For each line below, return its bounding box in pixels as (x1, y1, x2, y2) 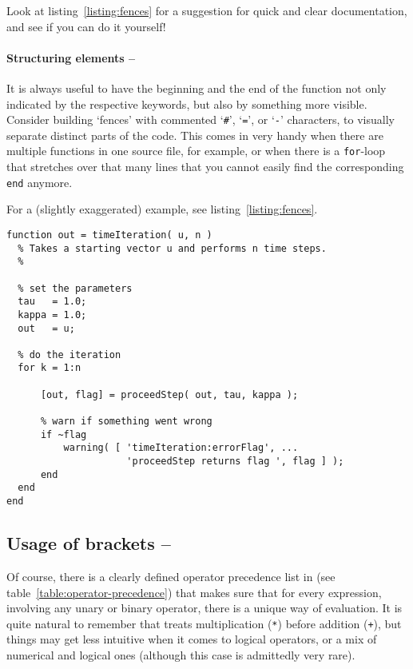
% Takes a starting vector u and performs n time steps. (18, 242, 327, 254)
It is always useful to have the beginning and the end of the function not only (6, 79, 387, 96)
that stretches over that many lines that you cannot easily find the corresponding (6, 158, 404, 175)
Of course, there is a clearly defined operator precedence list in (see (6, 567, 336, 584)
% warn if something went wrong (40, 416, 212, 428)
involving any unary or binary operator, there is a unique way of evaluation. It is (6, 599, 403, 616)
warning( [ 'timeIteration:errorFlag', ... (63, 442, 299, 454)
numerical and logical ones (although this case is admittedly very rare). (6, 646, 355, 663)
